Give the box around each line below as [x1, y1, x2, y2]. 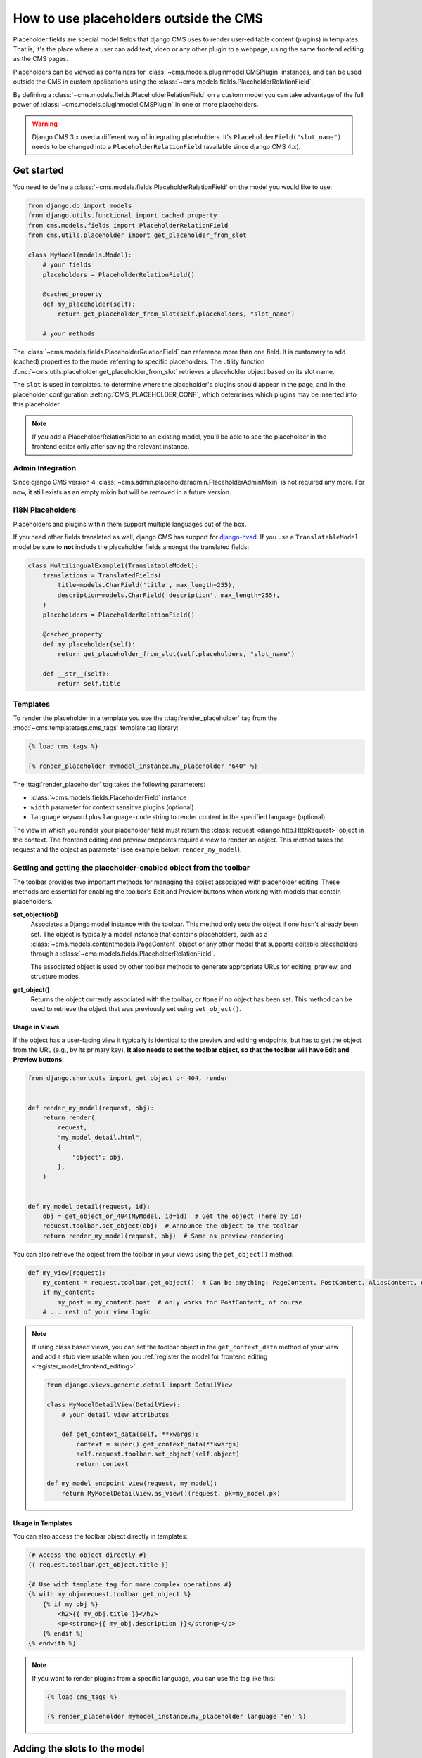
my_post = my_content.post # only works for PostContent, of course [57, 1298, 302, 1306]
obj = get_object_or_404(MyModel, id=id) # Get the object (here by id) [42, 1212, 302, 1220]
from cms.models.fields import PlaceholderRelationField [27, 222, 229, 229]
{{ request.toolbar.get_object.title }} [27, 1561, 169, 1569]
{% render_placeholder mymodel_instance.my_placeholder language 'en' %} [46, 1712, 307, 1721]
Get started [13, 164, 64, 176]
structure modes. [30, 973, 81, 981]
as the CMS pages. [13, 55, 68, 63]
